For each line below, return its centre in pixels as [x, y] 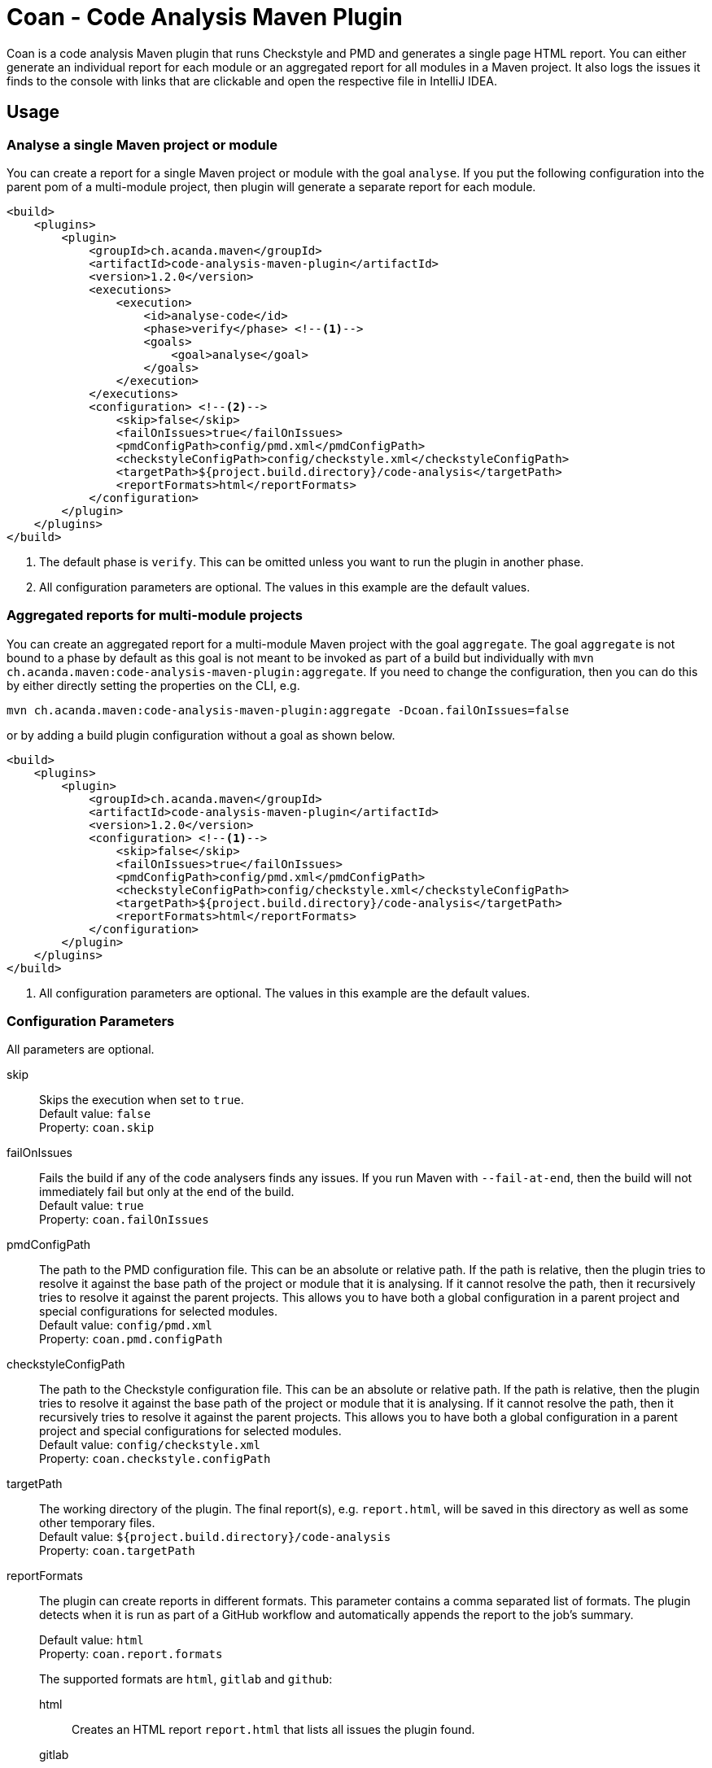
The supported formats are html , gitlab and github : [186, 1679]
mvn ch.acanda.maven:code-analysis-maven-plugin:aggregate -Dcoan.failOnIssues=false [288, 710]
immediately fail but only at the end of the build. [167, 1192]
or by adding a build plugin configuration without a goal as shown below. [201, 735]
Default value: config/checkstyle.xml [150, 1445]
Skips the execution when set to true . [142, 1100]
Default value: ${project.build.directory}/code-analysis [215, 1537]
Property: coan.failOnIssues [124, 1220]
